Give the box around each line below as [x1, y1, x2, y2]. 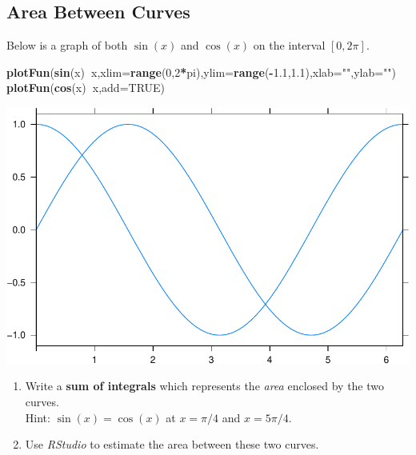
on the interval [253, 37, 326, 54]
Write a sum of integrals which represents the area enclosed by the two [25, 377, 385, 394]
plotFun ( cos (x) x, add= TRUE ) [6, 79, 166, 96]
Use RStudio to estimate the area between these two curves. [25, 436, 319, 453]
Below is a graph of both [6, 37, 128, 54]
